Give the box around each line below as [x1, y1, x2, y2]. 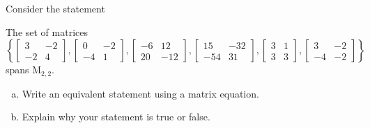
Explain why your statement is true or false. [22, 109, 210, 124]
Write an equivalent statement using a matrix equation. [22, 86, 259, 100]
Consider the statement [6, 1, 105, 15]
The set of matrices [6, 24, 88, 39]
